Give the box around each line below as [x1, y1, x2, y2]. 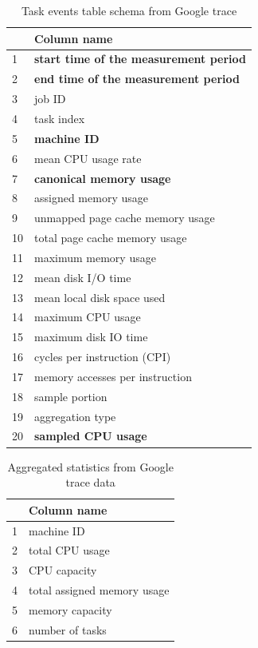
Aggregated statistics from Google [7, 458, 174, 475]
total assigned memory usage [29, 582, 170, 598]
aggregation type [34, 407, 116, 424]
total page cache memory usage [34, 229, 187, 246]
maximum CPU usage [34, 308, 141, 325]
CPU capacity [29, 562, 97, 578]
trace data [65, 474, 115, 491]
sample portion [34, 388, 107, 404]
